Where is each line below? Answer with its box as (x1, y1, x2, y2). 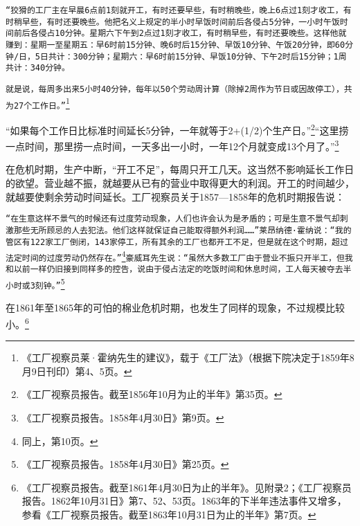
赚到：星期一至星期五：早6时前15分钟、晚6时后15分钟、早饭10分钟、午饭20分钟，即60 (6, 39, 345, 50)
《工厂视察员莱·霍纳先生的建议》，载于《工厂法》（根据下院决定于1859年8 (21, 350, 354, 365)
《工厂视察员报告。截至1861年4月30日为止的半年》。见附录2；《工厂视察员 (21, 480, 352, 494)
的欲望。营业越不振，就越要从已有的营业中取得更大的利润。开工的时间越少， (6, 176, 354, 190)
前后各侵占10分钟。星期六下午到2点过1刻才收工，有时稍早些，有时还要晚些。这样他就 (13, 28, 347, 39)
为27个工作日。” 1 (6, 95, 70, 111)
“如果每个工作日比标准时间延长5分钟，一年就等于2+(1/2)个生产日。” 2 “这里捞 (6, 120, 349, 137)
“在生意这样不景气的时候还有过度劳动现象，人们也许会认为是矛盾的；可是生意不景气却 (6, 214, 340, 224)
